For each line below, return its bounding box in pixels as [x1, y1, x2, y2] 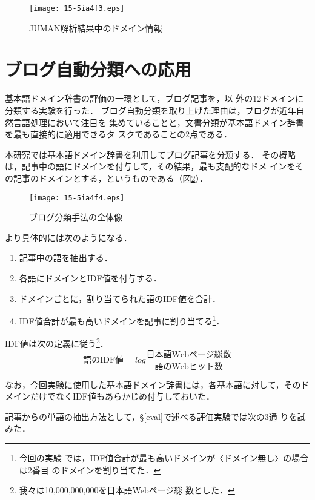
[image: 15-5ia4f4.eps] [29, 193, 125, 202]
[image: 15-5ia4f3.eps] [29, 4, 125, 13]
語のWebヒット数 [154, 362, 223, 371]
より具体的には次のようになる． [5, 231, 132, 243]
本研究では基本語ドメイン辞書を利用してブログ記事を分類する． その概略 [5, 148, 296, 160]
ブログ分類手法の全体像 [29, 211, 122, 223]
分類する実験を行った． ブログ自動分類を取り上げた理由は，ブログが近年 [5, 104, 296, 116]
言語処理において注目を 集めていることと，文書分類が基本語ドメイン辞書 [13, 116, 304, 128]
